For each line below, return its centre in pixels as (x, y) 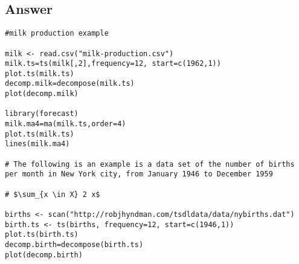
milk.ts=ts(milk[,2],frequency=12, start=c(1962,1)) (113, 64)
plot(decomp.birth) (44, 255)
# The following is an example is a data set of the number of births (150, 164)
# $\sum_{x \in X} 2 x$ (53, 194)
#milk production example (57, 34)
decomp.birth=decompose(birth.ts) (74, 244)
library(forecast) (42, 114)
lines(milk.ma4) (37, 144)
